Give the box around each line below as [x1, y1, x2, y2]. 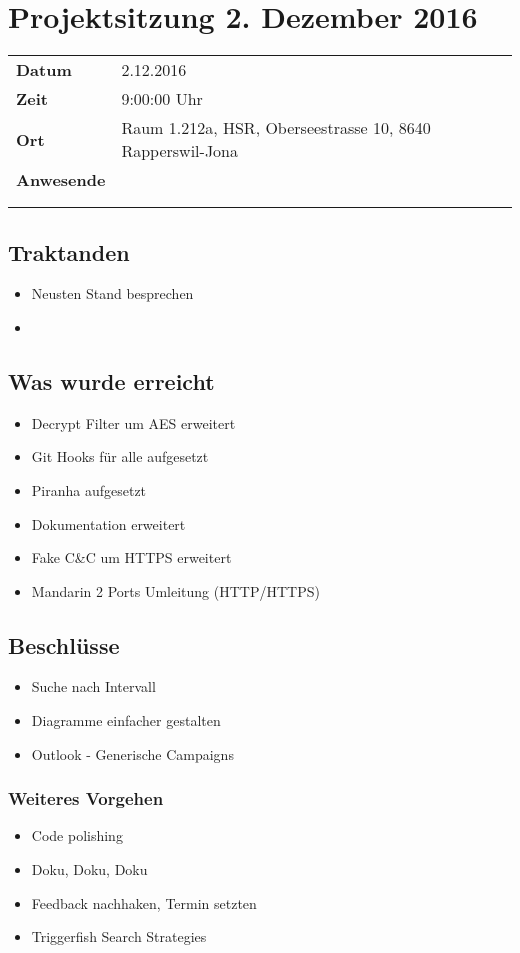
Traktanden [8, 236, 130, 267]
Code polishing [31, 825, 123, 846]
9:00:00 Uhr [121, 87, 203, 111]
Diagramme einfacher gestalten [31, 710, 221, 731]
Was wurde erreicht [8, 365, 215, 396]
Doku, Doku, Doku [31, 859, 148, 880]
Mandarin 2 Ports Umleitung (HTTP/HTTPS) [31, 580, 320, 601]
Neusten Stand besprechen [31, 283, 194, 304]
